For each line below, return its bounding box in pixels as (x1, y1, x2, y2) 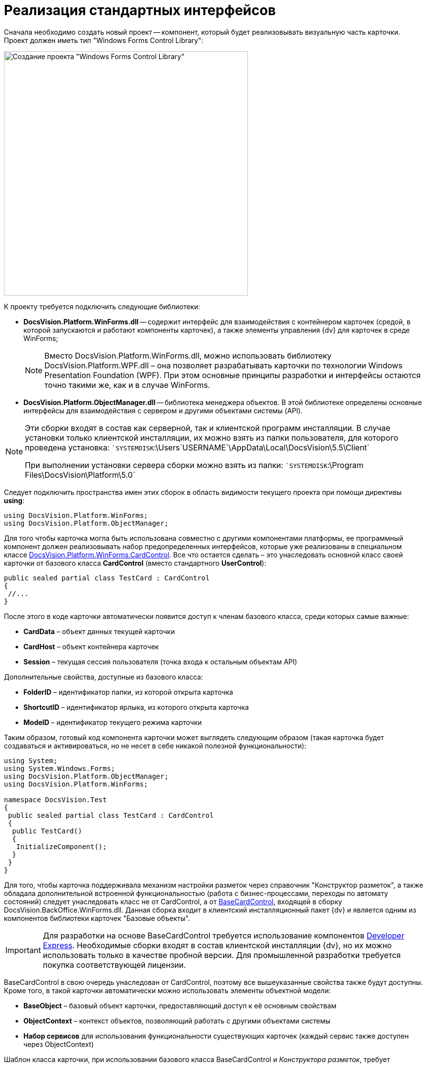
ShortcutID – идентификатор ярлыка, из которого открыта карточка (23, 703, 249, 711)
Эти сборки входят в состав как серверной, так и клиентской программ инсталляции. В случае (25, 423, 390, 433)
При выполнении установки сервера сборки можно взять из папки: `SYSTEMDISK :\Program (25, 460, 364, 470)
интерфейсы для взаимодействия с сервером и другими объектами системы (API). (23, 406, 303, 415)
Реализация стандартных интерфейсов (4, 2, 276, 19)
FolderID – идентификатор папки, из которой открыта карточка (23, 687, 233, 696)
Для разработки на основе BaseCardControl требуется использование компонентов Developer (42, 930, 405, 940)
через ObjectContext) (23, 1040, 94, 1048)
